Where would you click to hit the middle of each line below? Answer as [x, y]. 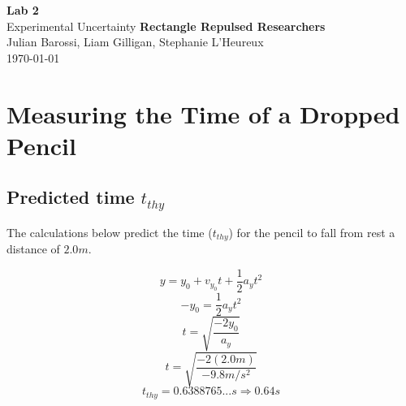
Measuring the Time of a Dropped [203, 113]
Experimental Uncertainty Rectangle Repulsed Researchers [166, 26]
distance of [33, 249]
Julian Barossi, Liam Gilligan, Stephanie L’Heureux [135, 42]
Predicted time [71, 197]
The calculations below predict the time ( [110, 232]
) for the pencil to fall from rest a [312, 232]
